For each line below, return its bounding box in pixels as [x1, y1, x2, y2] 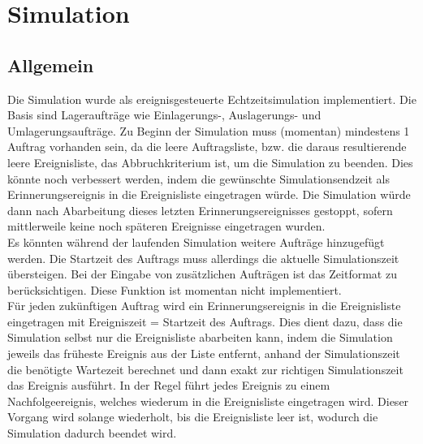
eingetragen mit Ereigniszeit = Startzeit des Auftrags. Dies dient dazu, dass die [7, 313, 403, 330]
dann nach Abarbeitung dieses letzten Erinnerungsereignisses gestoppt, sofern [7, 201, 393, 218]
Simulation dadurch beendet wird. [7, 425, 177, 442]
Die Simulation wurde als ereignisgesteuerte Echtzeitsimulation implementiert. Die [7, 90, 417, 107]
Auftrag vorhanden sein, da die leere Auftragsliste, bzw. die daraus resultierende [7, 138, 407, 155]
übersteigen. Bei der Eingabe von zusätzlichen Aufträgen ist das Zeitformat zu [7, 265, 397, 282]
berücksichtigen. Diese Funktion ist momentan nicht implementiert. [7, 281, 342, 298]
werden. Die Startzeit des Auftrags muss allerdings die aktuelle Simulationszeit [7, 249, 399, 266]
